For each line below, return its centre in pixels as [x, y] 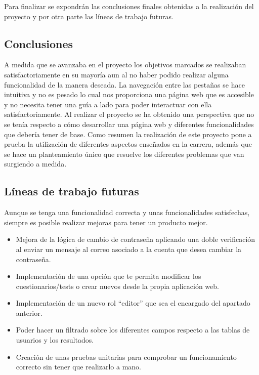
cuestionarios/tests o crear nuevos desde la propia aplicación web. [117, 286]
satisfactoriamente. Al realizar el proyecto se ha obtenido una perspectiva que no [129, 114]
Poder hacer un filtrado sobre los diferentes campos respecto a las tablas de [133, 330]
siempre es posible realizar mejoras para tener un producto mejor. [106, 222]
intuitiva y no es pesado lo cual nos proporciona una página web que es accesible [129, 94]
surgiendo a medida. [35, 164]
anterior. [29, 312]
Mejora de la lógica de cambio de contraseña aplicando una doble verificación [136, 239]
